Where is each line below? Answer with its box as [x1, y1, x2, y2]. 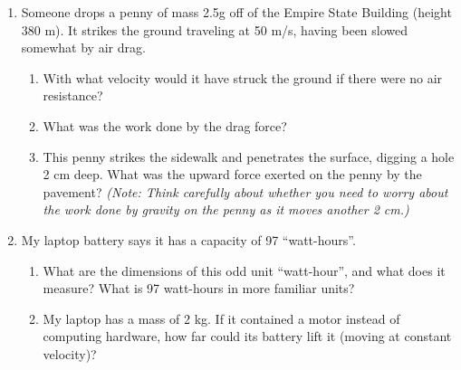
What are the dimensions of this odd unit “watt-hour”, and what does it [43, 261, 446, 280]
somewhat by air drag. [21, 38, 146, 57]
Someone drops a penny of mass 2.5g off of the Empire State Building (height [21, 3, 452, 21]
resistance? [43, 86, 103, 105]
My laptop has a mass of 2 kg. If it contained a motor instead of [43, 308, 400, 327]
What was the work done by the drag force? [43, 116, 287, 135]
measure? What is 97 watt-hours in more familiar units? [43, 279, 355, 298]
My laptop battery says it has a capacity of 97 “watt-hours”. [21, 230, 356, 249]
